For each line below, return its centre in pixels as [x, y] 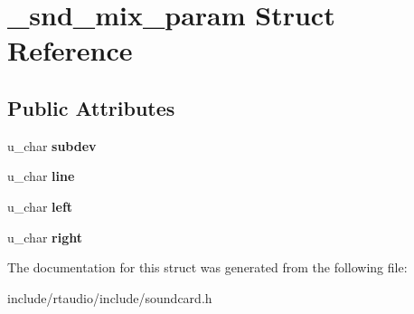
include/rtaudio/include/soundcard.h [110, 297]
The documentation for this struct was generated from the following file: [207, 267]
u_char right [45, 237]
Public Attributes [91, 107]
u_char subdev [52, 145]
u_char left [40, 206]
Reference [70, 50]
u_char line [41, 176]
